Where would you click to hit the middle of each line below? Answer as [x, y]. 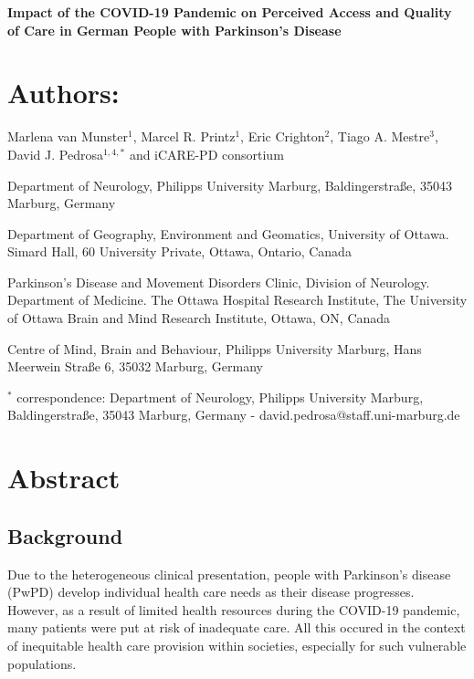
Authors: [63, 93]
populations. [42, 663]
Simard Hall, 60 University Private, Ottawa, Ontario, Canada [179, 251]
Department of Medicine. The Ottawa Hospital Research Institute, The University [237, 300]
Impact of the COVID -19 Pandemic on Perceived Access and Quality [230, 12]
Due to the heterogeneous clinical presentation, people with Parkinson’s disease [229, 574]
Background [65, 535]
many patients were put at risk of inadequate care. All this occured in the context [237, 627]
